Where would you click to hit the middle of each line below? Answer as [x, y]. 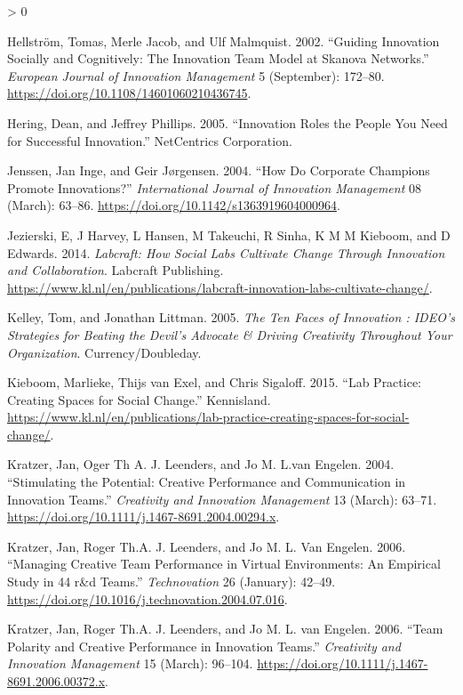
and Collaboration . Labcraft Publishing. [116, 270]
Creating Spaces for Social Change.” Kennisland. [139, 399]
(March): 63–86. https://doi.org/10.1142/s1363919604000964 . [174, 205]
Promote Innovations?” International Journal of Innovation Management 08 [214, 187]
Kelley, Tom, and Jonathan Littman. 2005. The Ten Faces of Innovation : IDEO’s [231, 317]
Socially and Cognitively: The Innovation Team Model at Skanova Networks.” [218, 58]
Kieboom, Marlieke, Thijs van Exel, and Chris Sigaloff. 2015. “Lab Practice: [215, 382]
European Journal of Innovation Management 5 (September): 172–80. [196, 75]
